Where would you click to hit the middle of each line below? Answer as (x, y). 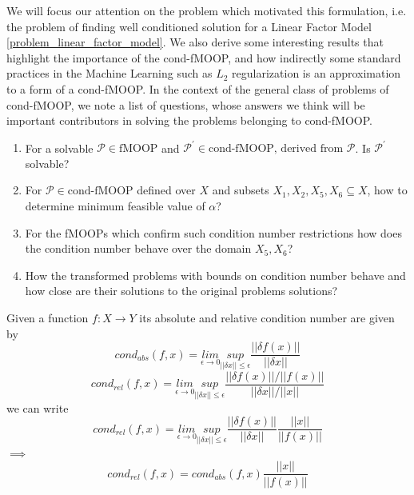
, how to (387, 190)
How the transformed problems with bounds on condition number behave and (215, 275)
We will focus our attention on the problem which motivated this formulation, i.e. (207, 10)
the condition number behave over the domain (138, 248)
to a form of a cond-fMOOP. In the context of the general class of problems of (198, 88)
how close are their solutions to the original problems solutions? (181, 291)
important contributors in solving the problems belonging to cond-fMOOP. (189, 120)
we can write (38, 407)
